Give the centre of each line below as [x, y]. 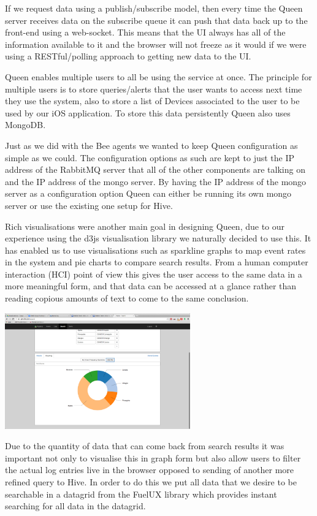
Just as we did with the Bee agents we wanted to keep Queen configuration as [151, 145]
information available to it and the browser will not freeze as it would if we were [156, 44]
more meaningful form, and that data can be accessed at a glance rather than [151, 286]
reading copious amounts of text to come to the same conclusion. [127, 298]
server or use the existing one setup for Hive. [89, 205]
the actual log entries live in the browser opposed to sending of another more [150, 470]
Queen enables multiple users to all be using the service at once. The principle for [158, 76]
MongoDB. [25, 125]
